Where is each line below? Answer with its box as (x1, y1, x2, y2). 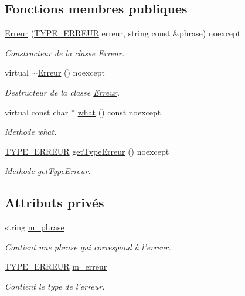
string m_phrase (5, 221, 64, 233)
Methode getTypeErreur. (5, 165, 91, 177)
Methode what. (5, 125, 57, 138)
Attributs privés (5, 193, 104, 212)
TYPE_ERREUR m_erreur (5, 260, 107, 273)
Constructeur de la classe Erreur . (5, 46, 125, 59)
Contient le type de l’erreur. (5, 280, 105, 292)
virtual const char (5, 106, 69, 118)
